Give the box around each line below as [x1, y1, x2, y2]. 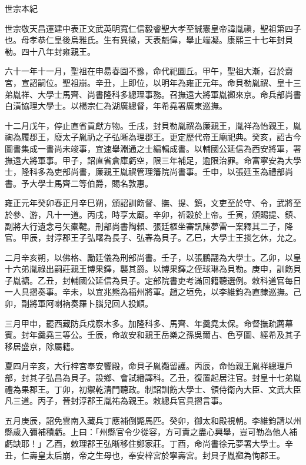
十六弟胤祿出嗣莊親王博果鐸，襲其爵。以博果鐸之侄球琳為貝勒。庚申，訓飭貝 [5, 263, 301, 275]
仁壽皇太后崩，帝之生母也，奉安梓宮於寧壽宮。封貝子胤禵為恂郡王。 [21, 449, 285, 461]
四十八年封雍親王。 [21, 45, 95, 57]
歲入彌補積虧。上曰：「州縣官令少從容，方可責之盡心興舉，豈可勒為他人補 [12, 426, 297, 438]
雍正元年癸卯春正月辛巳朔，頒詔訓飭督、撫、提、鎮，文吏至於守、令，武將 [5, 197, 293, 209]
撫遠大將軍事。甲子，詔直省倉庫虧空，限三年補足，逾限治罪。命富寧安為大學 [5, 154, 301, 166]
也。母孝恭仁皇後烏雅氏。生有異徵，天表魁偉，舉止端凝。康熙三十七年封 [5, 34, 285, 46]
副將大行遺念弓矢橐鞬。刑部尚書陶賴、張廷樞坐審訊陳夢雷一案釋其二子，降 [5, 220, 293, 232]
